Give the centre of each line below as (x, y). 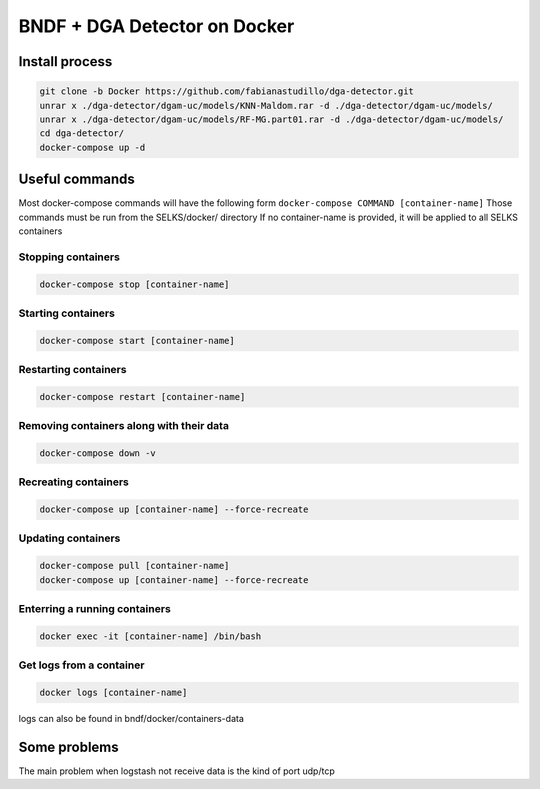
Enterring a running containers (95, 608)
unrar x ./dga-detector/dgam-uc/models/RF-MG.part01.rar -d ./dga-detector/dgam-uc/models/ (271, 119)
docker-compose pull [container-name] (134, 566)
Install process (65, 61)
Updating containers (69, 538)
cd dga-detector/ (82, 133)
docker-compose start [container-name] (137, 340)
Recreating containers (73, 482)
